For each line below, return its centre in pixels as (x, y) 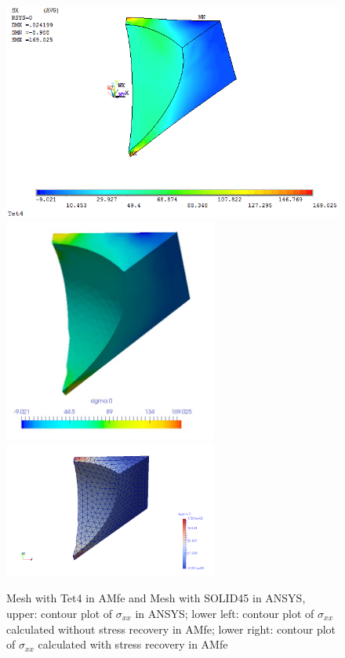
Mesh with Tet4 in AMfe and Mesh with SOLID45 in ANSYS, (156, 598)
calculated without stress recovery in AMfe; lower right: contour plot (171, 629)
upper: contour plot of (60, 613)
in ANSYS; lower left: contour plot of (225, 613)
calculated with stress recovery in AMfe (133, 644)
